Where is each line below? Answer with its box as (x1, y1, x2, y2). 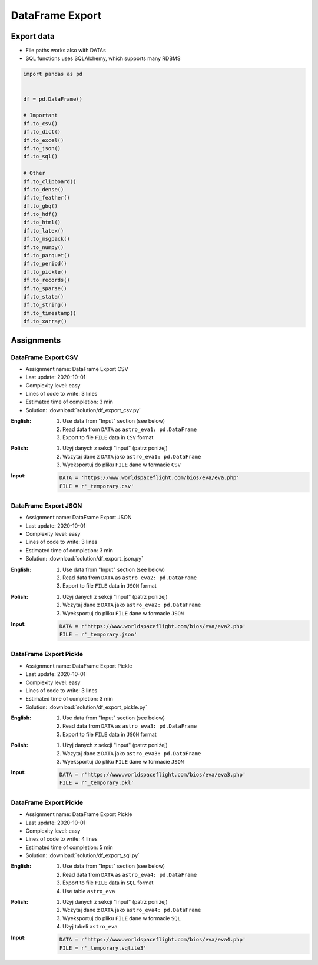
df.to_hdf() (23, 211, 58, 218)
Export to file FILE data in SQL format (62, 879, 154, 886)
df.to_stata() (23, 293, 64, 300)
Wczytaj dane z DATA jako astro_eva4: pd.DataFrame (62, 907, 201, 914)
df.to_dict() (23, 128, 61, 135)
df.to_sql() (23, 153, 58, 160)
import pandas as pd (23, 71, 82, 78)
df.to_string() (23, 301, 67, 309)
